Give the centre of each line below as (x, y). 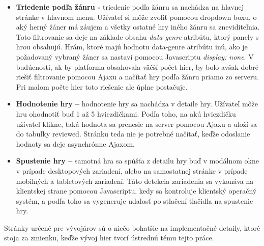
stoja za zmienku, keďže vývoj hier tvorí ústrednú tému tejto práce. (109, 238)
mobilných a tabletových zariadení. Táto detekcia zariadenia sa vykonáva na (135, 181)
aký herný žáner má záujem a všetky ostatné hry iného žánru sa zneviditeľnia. (138, 27)
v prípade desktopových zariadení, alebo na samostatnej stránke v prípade (132, 170)
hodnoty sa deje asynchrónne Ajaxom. (75, 143)
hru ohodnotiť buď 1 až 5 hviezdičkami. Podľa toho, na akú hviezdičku (126, 113)
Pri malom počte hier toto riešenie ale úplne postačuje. (102, 86)
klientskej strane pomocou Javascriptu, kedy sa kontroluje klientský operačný (136, 191)
